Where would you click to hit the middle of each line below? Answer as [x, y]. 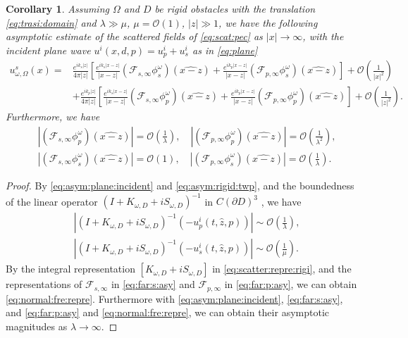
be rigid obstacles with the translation [235, 8]
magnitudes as [37, 326]
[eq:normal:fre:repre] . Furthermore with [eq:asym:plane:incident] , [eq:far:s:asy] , [174, 298]
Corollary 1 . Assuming [57, 8]
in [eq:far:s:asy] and [153, 284]
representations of [44, 284]
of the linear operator [52, 201]
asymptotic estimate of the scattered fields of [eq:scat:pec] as [134, 36]
